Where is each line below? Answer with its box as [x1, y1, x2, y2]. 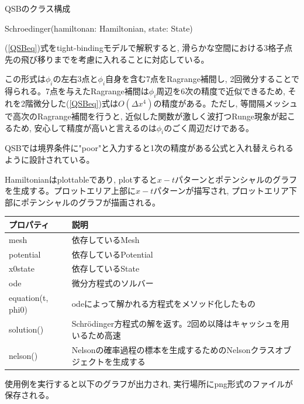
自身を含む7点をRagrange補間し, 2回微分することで [105, 73, 299, 85]
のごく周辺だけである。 [164, 121, 254, 133]
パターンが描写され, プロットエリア [153, 184, 289, 197]
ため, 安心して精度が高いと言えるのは [12, 121, 157, 133]
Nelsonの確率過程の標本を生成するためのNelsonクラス [71, 343, 275, 355]
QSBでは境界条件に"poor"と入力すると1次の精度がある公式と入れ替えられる [5, 142, 294, 154]
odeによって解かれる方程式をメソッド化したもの [71, 297, 255, 309]
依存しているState [71, 262, 140, 275]
